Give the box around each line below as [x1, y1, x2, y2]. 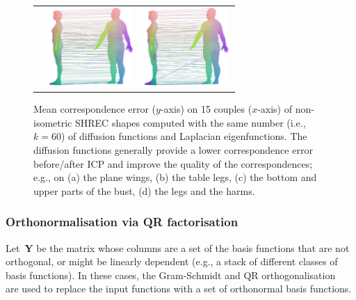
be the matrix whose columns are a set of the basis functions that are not [36, 240, 350, 255]
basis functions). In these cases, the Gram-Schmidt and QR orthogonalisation [6, 267, 336, 282]
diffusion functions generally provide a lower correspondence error [33, 142, 313, 157]
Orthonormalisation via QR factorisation [6, 213, 238, 230]
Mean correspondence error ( [33, 102, 156, 116]
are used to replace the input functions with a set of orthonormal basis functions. [6, 281, 352, 296]
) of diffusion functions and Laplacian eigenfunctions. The [60, 129, 307, 143]
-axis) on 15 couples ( [160, 102, 252, 116]
